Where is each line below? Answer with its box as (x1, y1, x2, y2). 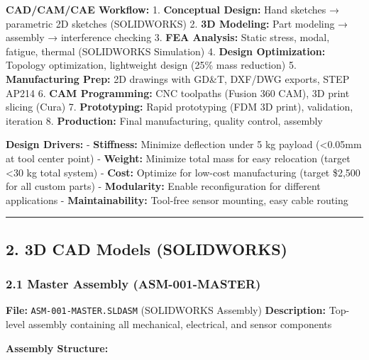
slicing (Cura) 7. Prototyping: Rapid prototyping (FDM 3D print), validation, (6, 99, 353, 114)
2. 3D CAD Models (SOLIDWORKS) (6, 237, 287, 259)
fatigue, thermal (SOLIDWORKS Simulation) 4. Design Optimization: (6, 43, 326, 58)
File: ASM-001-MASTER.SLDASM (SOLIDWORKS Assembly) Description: (6, 303, 326, 317)
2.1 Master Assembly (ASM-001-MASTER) (6, 275, 261, 293)
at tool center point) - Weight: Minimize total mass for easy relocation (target (6, 150, 351, 165)
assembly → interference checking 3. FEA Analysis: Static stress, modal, (6, 30, 330, 45)
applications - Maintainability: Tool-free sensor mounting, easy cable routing (6, 192, 348, 207)
